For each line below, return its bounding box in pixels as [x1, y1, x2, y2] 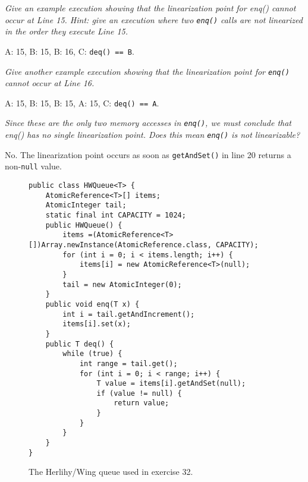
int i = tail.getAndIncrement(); [62, 310, 195, 319]
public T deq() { [45, 339, 114, 348]
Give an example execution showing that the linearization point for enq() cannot [5, 2, 296, 14]
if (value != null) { [96, 389, 182, 398]
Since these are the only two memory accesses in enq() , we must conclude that [5, 116, 292, 129]
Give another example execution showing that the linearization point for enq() [5, 65, 290, 77]
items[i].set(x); [62, 320, 131, 329]
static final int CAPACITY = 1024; [45, 211, 186, 219]
